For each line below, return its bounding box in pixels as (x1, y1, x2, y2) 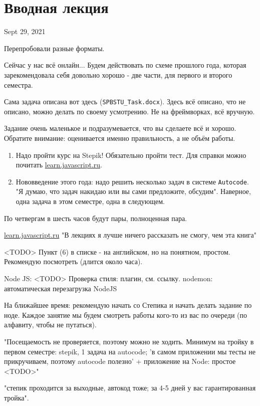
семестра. (4, 79, 33, 90)
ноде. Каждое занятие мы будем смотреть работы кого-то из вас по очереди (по (4, 309, 247, 320)
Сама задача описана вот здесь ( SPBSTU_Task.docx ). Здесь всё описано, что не (4, 96, 246, 107)
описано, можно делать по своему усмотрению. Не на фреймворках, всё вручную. (4, 106, 255, 116)
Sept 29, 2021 (4, 26, 46, 37)
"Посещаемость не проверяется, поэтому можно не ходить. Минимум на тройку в (4, 336, 254, 346)
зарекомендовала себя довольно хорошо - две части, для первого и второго (4, 69, 232, 80)
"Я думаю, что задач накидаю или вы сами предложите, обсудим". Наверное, (16, 186, 251, 196)
